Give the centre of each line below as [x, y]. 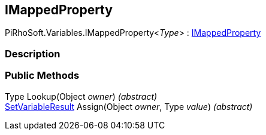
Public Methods [42, 76]
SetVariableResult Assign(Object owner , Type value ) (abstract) [129, 106]
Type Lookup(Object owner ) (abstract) [81, 96]
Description [33, 53]
